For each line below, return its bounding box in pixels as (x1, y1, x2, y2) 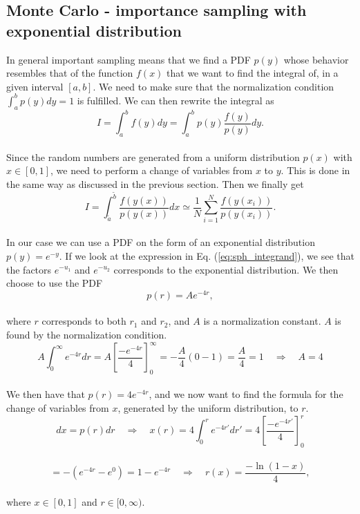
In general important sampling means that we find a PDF (6, 52, 251, 66)
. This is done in (281, 163, 350, 178)
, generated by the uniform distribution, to (117, 401, 299, 415)
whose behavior (283, 52, 349, 66)
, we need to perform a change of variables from (50, 163, 253, 178)
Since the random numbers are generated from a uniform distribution (6, 149, 300, 164)
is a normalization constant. (203, 314, 321, 328)
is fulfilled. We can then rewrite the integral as (77, 93, 274, 107)
